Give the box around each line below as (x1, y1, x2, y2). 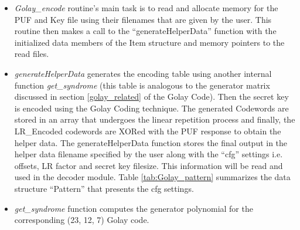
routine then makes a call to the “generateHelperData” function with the (14, 25, 277, 37)
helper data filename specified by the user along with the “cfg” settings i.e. (14, 148, 283, 160)
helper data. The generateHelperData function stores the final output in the (14, 136, 288, 148)
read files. (14, 48, 49, 60)
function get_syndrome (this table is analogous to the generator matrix (14, 79, 270, 91)
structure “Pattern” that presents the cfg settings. (14, 182, 194, 194)
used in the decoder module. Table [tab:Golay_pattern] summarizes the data (14, 171, 291, 183)
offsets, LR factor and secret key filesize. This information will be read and (14, 159, 283, 171)
